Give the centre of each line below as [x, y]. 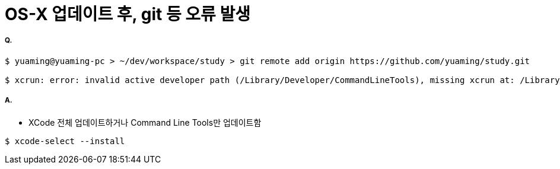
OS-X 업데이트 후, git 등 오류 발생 [128, 14]
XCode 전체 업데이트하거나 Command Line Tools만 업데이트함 [145, 122]
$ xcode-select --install [65, 141]
